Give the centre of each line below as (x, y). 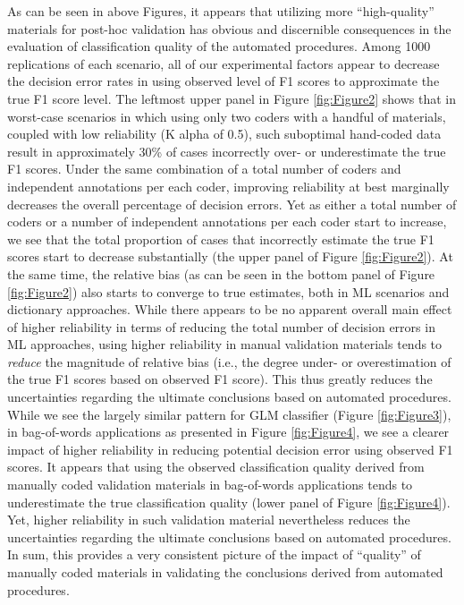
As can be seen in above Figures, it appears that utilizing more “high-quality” (221, 11)
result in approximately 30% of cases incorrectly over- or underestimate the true (227, 151)
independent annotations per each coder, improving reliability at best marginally (228, 186)
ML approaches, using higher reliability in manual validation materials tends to (225, 344)
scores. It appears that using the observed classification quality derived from (216, 467)
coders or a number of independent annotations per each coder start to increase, (227, 222)
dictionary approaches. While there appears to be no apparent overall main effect (230, 309)
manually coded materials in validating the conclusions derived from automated (225, 572)
